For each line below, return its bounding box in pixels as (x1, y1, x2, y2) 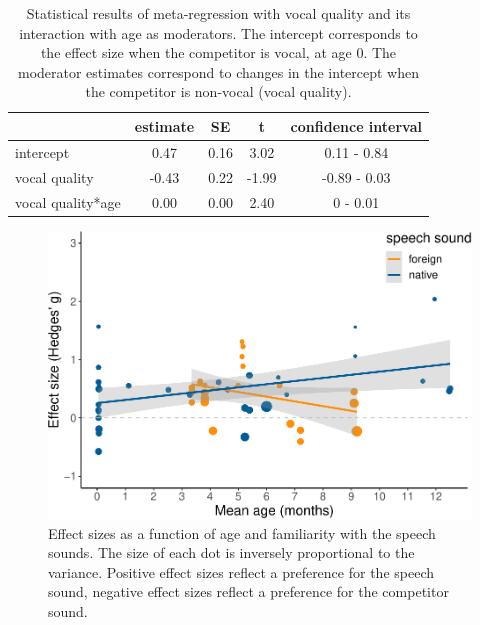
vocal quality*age (15, 191, 121, 212)
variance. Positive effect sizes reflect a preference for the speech (48, 561, 434, 582)
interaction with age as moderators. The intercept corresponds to (19, 22, 418, 43)
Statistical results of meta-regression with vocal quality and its (26, 3, 411, 23)
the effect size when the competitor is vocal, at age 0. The (40, 42, 397, 63)
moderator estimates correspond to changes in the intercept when (17, 61, 420, 82)
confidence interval (290, 115, 422, 136)
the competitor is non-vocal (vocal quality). (85, 81, 352, 102)
